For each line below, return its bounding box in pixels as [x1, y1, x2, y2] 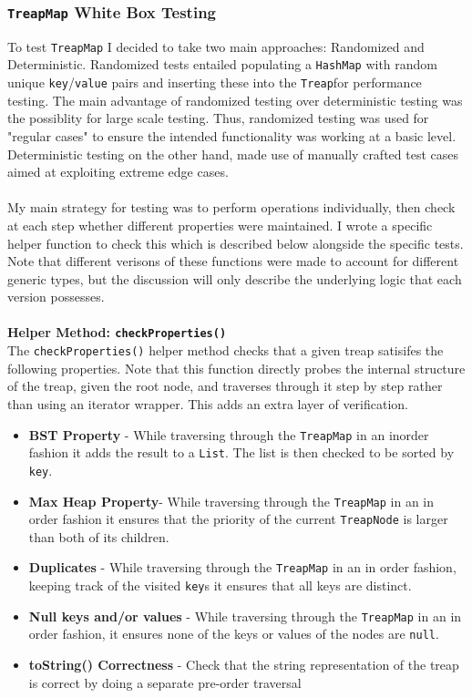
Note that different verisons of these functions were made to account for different [7, 251, 459, 271]
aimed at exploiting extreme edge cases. [7, 162, 229, 181]
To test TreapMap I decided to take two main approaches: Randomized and [7, 36, 425, 56]
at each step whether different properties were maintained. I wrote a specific [7, 215, 433, 234]
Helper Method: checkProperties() [7, 323, 227, 342]
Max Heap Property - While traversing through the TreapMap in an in [28, 491, 435, 510]
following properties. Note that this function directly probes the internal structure [7, 358, 466, 377]
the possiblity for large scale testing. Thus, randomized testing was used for [7, 108, 429, 128]
